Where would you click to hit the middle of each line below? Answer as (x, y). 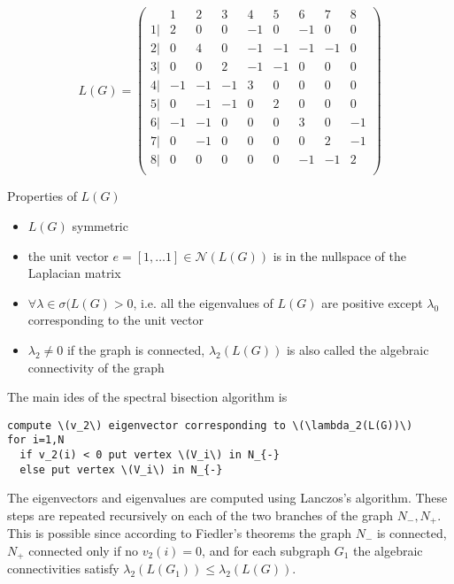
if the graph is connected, (136, 349)
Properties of (42, 196)
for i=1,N (36, 440)
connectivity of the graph (96, 367)
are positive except (372, 302)
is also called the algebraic (358, 349)
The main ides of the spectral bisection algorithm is (147, 397)
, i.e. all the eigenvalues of (203, 302)
